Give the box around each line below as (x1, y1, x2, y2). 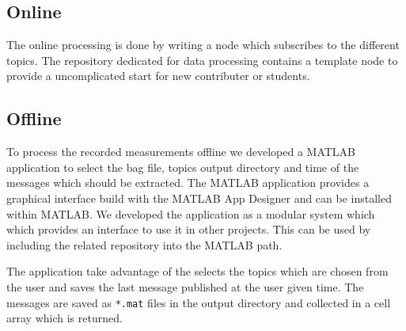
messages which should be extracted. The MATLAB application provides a (6, 174, 370, 191)
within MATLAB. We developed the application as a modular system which (6, 205, 375, 222)
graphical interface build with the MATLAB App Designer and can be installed (6, 189, 393, 206)
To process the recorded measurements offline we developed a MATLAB (6, 143, 355, 160)
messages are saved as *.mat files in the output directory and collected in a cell (6, 294, 391, 310)
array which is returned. (6, 310, 123, 326)
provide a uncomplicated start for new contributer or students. (6, 67, 310, 84)
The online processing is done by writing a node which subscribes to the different (6, 36, 400, 53)
